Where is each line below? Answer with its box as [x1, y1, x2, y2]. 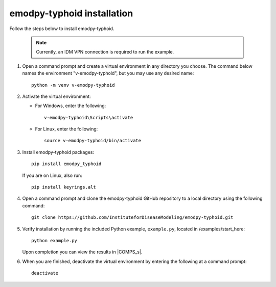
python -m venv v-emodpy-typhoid [31, 82, 115, 88]
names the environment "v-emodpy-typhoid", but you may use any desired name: [22, 70, 194, 76]
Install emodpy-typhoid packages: [22, 149, 95, 155]
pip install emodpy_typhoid [31, 161, 102, 167]
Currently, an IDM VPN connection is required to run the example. [36, 49, 174, 55]
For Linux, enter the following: [35, 126, 98, 132]
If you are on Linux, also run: [22, 172, 82, 178]
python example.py [31, 238, 78, 243]
